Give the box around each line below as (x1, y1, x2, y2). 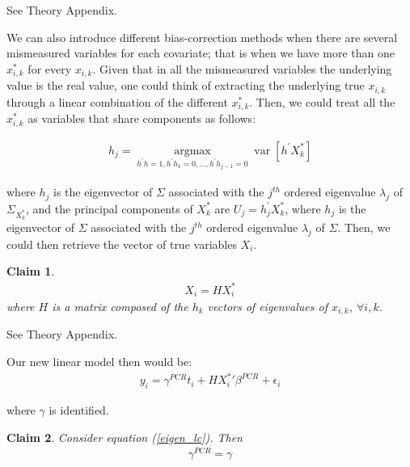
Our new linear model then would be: (6, 353, 192, 370)
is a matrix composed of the (52, 297, 188, 314)
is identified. (49, 401, 109, 418)
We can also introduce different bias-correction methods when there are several (6, 28, 398, 45)
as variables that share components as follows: (27, 110, 256, 127)
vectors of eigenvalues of (207, 297, 328, 314)
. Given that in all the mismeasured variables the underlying (92, 60, 392, 77)
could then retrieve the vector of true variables (6, 235, 237, 252)
